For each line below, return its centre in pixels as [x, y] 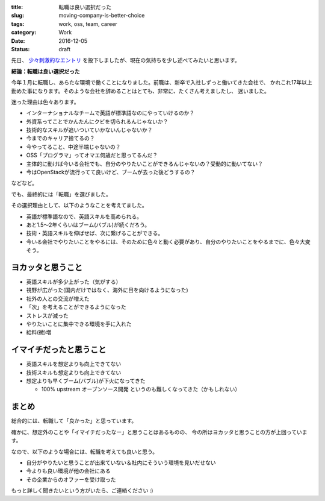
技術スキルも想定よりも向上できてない [74, 372]
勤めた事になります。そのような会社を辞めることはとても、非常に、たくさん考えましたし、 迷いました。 [141, 91]
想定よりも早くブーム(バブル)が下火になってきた [86, 381]
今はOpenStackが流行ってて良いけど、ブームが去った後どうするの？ [111, 172]
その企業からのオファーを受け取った [71, 479]
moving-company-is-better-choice [102, 16]
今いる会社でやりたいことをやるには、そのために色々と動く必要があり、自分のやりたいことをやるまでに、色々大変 [169, 242]
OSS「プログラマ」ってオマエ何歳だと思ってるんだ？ [92, 155]
